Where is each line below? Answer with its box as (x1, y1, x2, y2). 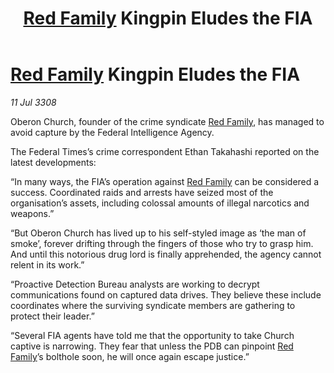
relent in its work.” (10, 258, 85, 271)
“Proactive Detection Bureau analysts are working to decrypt (10, 278, 260, 290)
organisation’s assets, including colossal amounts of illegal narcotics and (10, 197, 310, 209)
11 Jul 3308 (10, 96, 57, 108)
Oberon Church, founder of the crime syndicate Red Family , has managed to (10, 115, 325, 127)
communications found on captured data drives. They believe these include (10, 288, 322, 301)
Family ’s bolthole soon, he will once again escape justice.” (10, 350, 250, 362)
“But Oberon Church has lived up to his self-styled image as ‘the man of (10, 227, 307, 239)
